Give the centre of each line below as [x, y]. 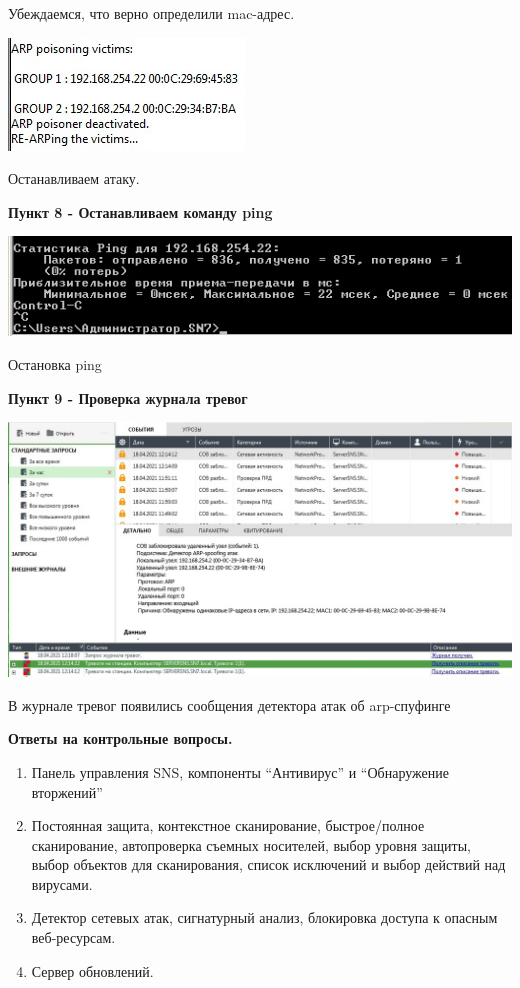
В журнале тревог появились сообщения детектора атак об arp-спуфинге [229, 704]
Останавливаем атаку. [74, 178]
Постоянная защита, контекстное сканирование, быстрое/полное [228, 825]
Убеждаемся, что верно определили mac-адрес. [151, 13]
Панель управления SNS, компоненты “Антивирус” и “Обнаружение [240, 771]
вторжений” [67, 791]
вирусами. [62, 883]
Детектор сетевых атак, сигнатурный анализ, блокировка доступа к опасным [264, 917]
